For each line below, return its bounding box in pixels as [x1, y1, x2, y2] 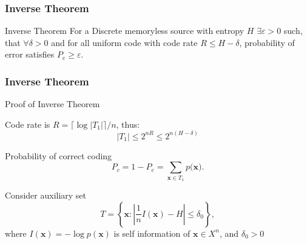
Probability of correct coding [5, 149, 112, 162]
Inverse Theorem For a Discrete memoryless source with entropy [5, 24, 245, 37]
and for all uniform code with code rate [51, 36, 198, 48]
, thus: [116, 117, 140, 130]
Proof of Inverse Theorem [5, 97, 100, 110]
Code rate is [5, 117, 50, 130]
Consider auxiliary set [5, 189, 87, 202]
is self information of [113, 226, 191, 239]
